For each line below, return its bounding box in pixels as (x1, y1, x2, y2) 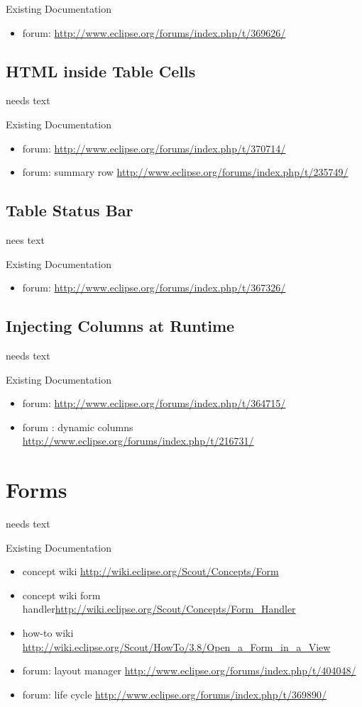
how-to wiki (22, 625, 74, 640)
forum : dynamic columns (22, 419, 133, 434)
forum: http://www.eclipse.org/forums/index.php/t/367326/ (22, 280, 286, 295)
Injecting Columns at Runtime (6, 315, 235, 337)
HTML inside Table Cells (6, 60, 196, 82)
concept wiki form (22, 587, 101, 602)
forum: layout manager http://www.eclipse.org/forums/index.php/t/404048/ (22, 663, 356, 678)
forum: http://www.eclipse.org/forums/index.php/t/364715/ (22, 396, 286, 411)
